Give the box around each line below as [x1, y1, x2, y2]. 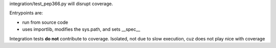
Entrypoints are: [9, 10, 43, 16]
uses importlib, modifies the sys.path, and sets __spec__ [22, 26, 141, 32]
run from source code [22, 19, 68, 25]
